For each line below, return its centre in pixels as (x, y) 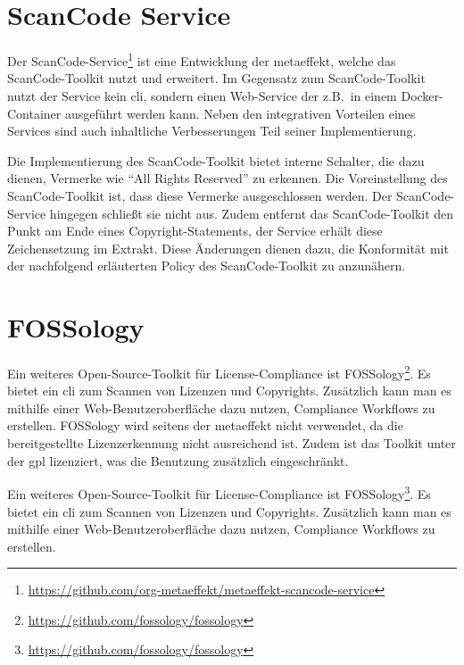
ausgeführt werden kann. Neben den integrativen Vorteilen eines (240, 113)
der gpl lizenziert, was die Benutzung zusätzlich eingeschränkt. (178, 460)
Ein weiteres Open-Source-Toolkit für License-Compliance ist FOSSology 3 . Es (219, 492)
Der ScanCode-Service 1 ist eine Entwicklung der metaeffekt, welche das (202, 59)
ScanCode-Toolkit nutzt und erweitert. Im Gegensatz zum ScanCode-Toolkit (216, 78)
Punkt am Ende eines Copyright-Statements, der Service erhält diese (195, 231)
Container (34, 113)
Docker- (422, 95)
